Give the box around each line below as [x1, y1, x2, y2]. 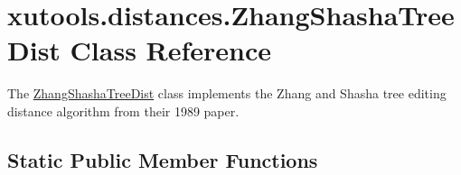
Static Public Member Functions [7, 145, 318, 173]
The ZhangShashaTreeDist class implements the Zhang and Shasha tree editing [7, 84, 447, 103]
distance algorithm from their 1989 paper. [7, 101, 240, 120]
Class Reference [70, 32, 272, 69]
